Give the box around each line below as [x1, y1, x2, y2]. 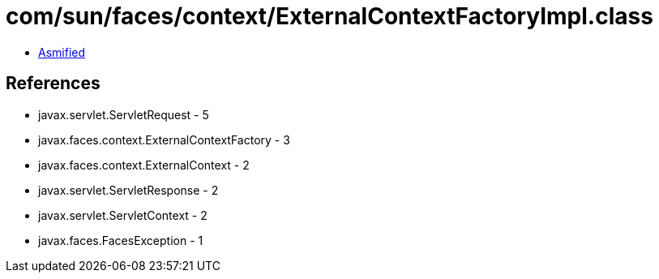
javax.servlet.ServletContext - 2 [38, 208, 208, 222]
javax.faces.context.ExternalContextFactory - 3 [38, 132, 290, 147]
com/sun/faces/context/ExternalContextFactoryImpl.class [6, 2, 653, 30]
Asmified [38, 45, 86, 59]
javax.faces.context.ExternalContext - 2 [38, 157, 250, 172]
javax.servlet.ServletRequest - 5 [38, 107, 209, 122]
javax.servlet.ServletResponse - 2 [38, 182, 219, 197]
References [6, 73, 101, 94]
